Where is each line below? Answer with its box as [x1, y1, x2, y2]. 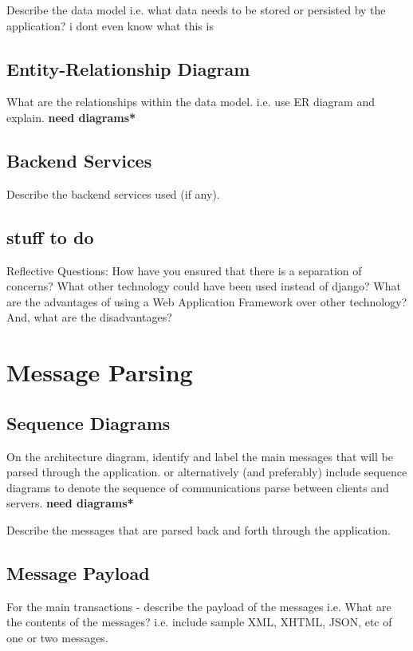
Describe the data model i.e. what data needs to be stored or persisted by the [6, 2, 386, 18]
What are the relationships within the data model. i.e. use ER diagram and [6, 93, 375, 110]
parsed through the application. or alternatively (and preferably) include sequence [6, 464, 407, 480]
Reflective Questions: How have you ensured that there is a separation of [6, 262, 362, 278]
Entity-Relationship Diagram [6, 56, 250, 81]
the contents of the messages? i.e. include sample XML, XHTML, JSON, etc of [6, 614, 392, 630]
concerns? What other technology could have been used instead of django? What [6, 278, 401, 294]
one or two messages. [6, 629, 108, 645]
